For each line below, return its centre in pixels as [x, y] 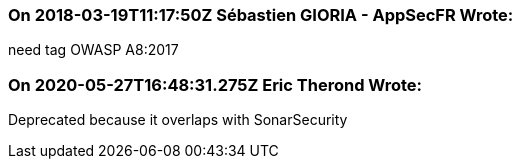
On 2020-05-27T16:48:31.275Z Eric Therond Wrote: [215, 84]
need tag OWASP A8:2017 [93, 50]
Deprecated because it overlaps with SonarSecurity [178, 120]
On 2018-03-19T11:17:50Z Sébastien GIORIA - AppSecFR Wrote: [261, 15]
